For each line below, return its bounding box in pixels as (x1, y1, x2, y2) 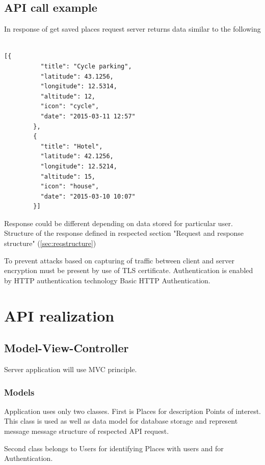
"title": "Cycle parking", (40, 62, 132, 70)
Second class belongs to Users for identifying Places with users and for (4, 443, 224, 453)
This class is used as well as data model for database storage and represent (4, 415, 238, 426)
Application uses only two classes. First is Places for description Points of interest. (4, 405, 261, 416)
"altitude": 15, (40, 173, 95, 180)
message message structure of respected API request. (4, 426, 169, 436)
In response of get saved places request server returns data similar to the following (4, 23, 261, 34)
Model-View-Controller (4, 340, 129, 356)
